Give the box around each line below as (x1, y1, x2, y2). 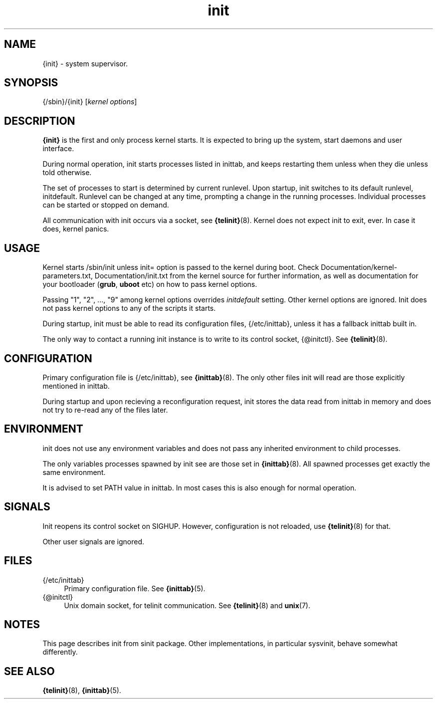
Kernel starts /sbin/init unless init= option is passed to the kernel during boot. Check (42, 263, 319, 272)
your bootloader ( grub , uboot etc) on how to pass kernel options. (42, 280, 257, 289)
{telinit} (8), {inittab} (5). (42, 686, 121, 695)
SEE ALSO (4, 665, 55, 678)
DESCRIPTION (4, 114, 75, 127)
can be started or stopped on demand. (42, 201, 169, 210)
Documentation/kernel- (321, 263, 398, 272)
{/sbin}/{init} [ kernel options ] (42, 97, 137, 106)
